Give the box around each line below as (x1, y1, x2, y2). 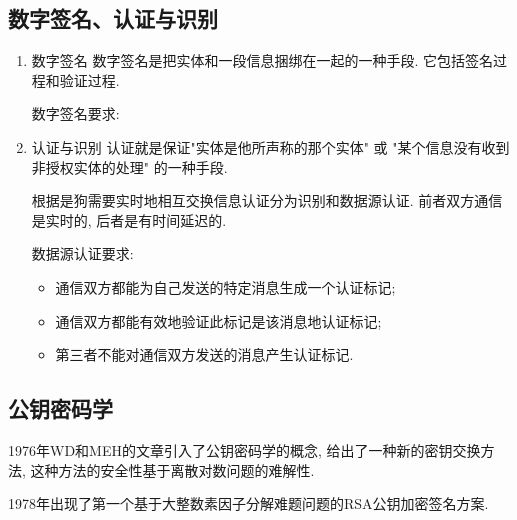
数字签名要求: (31, 103, 120, 124)
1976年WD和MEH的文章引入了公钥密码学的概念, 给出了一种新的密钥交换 (8, 439, 481, 460)
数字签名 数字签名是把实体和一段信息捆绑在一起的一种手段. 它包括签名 (31, 50, 494, 71)
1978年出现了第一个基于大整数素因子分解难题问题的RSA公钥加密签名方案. (8, 493, 489, 514)
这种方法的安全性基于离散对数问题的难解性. (30, 459, 315, 480)
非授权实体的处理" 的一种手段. (31, 156, 228, 177)
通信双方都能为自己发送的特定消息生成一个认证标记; (55, 276, 396, 297)
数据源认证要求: (31, 243, 134, 264)
